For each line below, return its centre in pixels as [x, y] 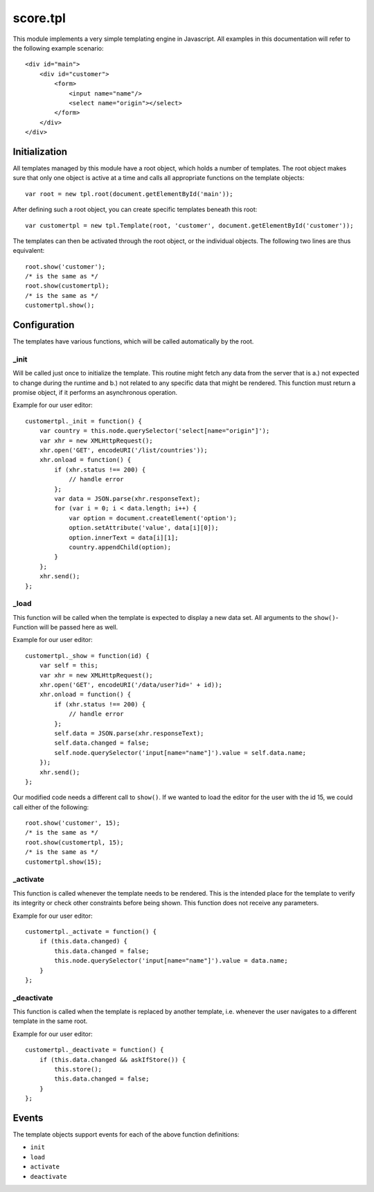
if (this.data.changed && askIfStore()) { [113, 1059]
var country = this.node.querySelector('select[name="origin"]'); [154, 431]
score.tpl [39, 18]
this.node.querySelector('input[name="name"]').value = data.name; [171, 961]
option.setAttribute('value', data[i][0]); [144, 528]
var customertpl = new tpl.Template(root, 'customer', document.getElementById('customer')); [189, 225]
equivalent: [29, 251]
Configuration [44, 325]
